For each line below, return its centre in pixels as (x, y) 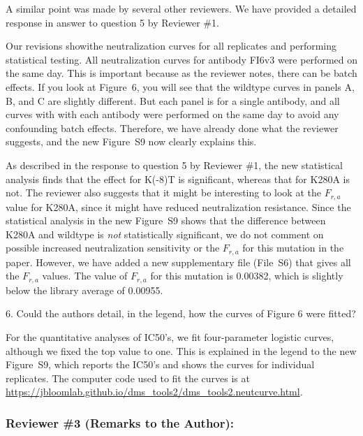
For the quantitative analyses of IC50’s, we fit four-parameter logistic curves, (170, 337)
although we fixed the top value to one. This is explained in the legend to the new (181, 350)
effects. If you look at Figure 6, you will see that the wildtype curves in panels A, (180, 86)
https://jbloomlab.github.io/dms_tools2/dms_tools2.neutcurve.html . (154, 392)
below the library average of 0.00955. (84, 290)
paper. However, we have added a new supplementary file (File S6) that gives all (178, 262)
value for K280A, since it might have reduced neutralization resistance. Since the (178, 206)
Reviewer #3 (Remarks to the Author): (120, 422)
